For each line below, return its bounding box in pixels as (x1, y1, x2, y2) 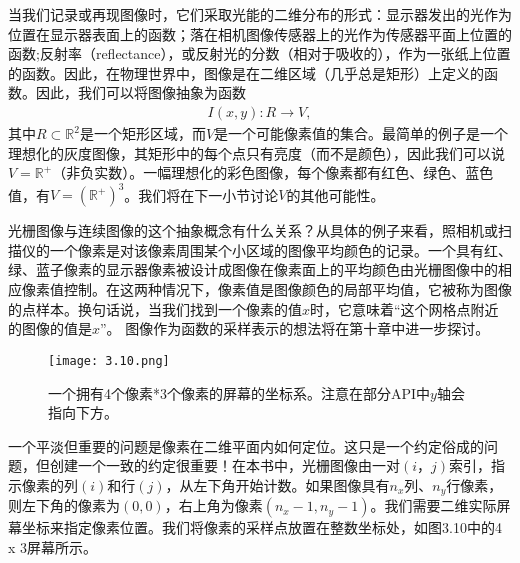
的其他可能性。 (286, 184, 385, 205)
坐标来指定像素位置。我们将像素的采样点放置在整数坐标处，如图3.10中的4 (21, 517, 502, 538)
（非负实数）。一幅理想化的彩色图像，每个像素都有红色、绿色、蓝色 (52, 162, 494, 183)
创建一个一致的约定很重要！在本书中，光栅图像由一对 (49, 455, 400, 476)
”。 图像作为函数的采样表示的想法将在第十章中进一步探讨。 (100, 318, 490, 339)
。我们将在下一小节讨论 (124, 184, 279, 205)
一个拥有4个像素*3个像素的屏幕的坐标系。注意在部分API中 (48, 382, 431, 403)
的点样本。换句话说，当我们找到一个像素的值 (8, 298, 302, 319)
